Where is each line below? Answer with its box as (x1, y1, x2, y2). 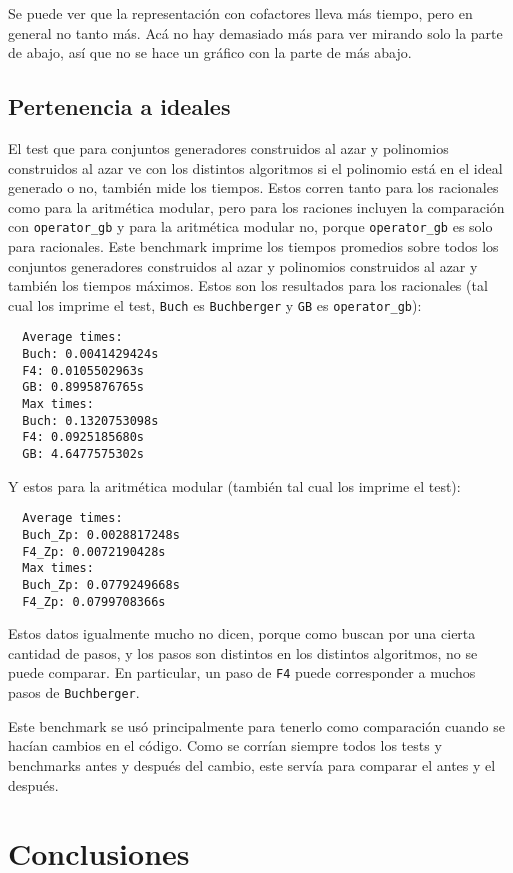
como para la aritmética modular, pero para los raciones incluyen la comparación (8, 196, 505, 217)
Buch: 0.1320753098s (22, 413, 159, 428)
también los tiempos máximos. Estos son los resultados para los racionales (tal (8, 275, 488, 296)
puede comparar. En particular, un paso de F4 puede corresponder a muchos (8, 662, 476, 683)
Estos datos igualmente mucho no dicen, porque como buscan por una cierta (8, 623, 476, 644)
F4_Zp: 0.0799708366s (22, 594, 166, 609)
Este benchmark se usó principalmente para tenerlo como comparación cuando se (8, 715, 505, 736)
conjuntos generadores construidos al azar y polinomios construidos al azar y (8, 255, 478, 276)
